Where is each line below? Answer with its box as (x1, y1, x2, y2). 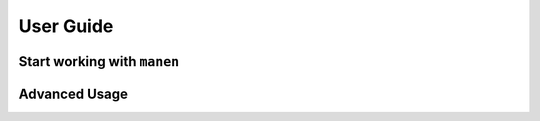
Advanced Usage (18, 85, 129, 102)
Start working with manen (18, 53, 180, 70)
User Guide (18, 15, 114, 37)
